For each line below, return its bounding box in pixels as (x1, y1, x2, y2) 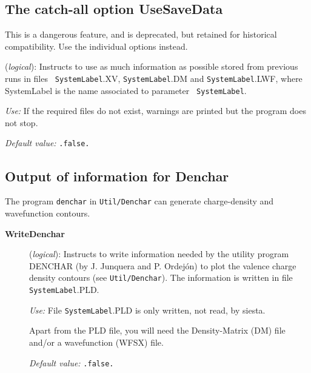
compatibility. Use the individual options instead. (5, 39, 188, 52)
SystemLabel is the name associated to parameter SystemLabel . (5, 84, 247, 96)
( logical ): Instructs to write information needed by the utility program (29, 247, 289, 260)
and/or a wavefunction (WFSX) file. (29, 335, 164, 348)
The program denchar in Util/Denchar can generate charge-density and (5, 195, 274, 207)
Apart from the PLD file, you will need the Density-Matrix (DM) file (29, 324, 286, 337)
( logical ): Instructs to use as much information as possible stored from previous (5, 60, 298, 73)
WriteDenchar (5, 227, 65, 240)
